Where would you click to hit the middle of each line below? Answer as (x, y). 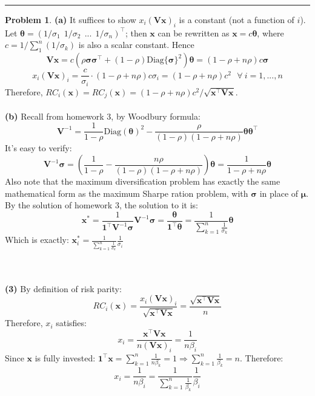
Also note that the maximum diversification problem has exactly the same (143, 181)
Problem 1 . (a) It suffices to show (71, 19)
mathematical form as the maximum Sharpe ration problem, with (127, 193)
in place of (279, 193)
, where (270, 32)
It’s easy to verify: (38, 148)
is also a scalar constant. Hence (136, 45)
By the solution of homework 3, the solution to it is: (101, 205)
